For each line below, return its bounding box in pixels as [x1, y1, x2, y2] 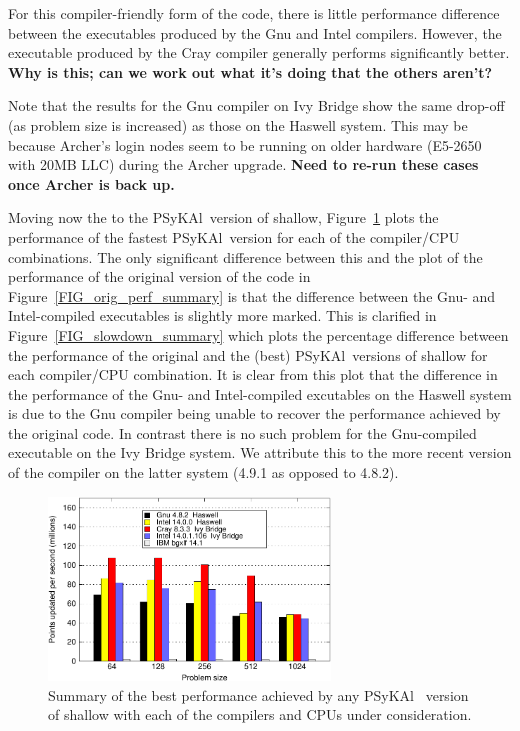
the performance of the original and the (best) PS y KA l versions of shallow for [8, 344, 488, 365]
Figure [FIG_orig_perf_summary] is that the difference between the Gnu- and [8, 285, 496, 306]
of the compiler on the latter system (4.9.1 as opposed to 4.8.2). [8, 462, 399, 483]
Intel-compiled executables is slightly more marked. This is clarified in [8, 305, 437, 326]
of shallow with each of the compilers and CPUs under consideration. [48, 704, 472, 725]
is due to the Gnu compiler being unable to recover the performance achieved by [8, 403, 501, 424]
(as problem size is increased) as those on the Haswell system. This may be [8, 114, 468, 135]
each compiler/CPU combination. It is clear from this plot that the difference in [8, 364, 498, 385]
